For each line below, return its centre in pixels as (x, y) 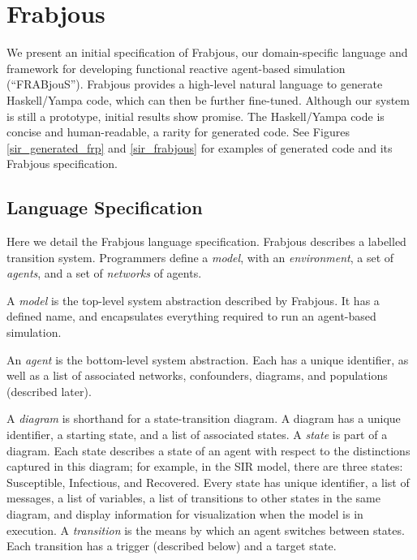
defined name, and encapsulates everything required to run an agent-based (191, 316)
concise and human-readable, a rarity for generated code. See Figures (178, 132)
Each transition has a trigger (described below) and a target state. (172, 546)
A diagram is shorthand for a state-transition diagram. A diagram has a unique (204, 418)
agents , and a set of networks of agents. (104, 273)
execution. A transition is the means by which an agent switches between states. (206, 530)
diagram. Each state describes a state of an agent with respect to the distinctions (208, 450)
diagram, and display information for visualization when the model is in (185, 513)
